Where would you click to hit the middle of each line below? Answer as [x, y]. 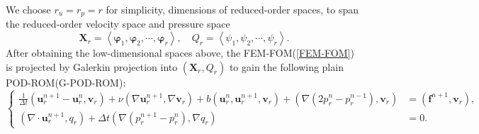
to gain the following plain [286, 66]
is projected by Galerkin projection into [92, 66]
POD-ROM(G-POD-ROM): [66, 82]
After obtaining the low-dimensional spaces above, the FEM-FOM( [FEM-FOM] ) [180, 53]
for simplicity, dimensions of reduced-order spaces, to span [232, 9]
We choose [28, 9]
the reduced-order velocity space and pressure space [118, 24]
